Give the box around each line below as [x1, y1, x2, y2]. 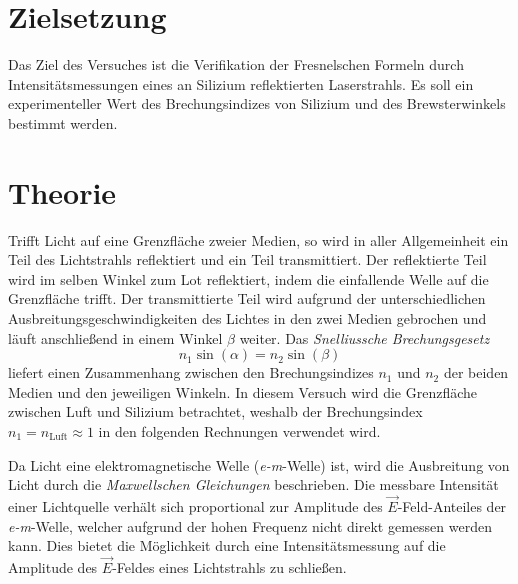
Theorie [8, 171, 117, 212]
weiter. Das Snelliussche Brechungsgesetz [239, 327, 490, 348]
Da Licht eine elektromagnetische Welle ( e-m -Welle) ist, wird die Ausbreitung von [8, 454, 510, 475]
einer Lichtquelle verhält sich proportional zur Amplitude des [8, 495, 383, 516]
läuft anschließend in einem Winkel [8, 327, 223, 348]
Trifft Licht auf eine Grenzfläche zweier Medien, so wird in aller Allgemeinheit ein [8, 229, 509, 250]
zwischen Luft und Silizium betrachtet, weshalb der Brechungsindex [8, 401, 423, 422]
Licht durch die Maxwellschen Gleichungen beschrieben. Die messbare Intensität [8, 474, 499, 495]
